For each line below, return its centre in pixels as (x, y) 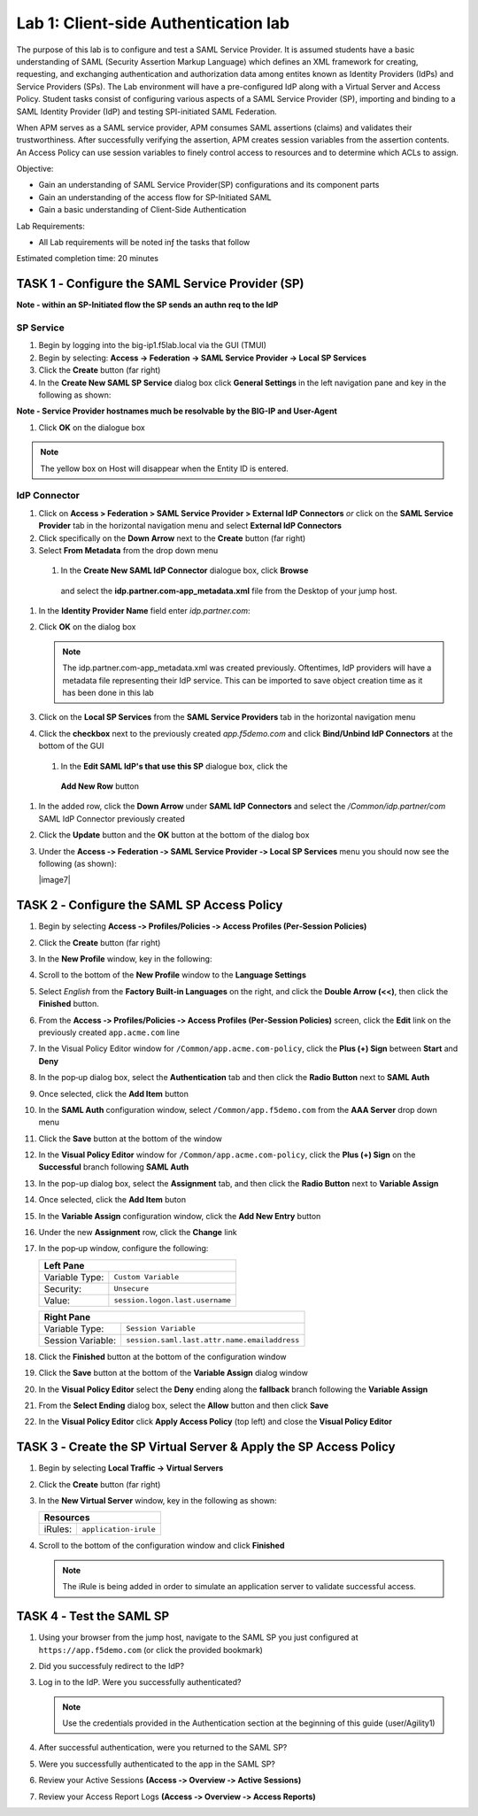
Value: (57, 1300)
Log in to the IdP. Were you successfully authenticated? (140, 1682)
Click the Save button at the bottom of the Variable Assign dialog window (173, 1373)
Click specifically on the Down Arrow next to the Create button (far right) (172, 538)
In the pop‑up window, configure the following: (123, 1248)
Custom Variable (146, 1277)
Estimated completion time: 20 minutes (88, 259)
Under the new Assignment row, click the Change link (138, 1233)
